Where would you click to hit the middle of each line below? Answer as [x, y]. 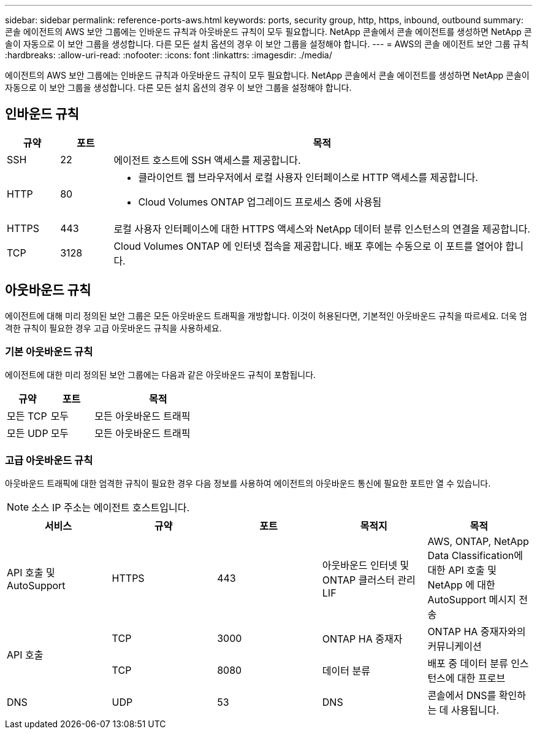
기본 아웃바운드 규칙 [49, 352]
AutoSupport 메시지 [472, 600]
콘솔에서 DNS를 [462, 696]
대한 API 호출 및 [462, 570]
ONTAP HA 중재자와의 [477, 632]
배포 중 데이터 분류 [468, 664]
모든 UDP [28, 434]
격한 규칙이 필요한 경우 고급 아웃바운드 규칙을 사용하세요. [113, 328]
